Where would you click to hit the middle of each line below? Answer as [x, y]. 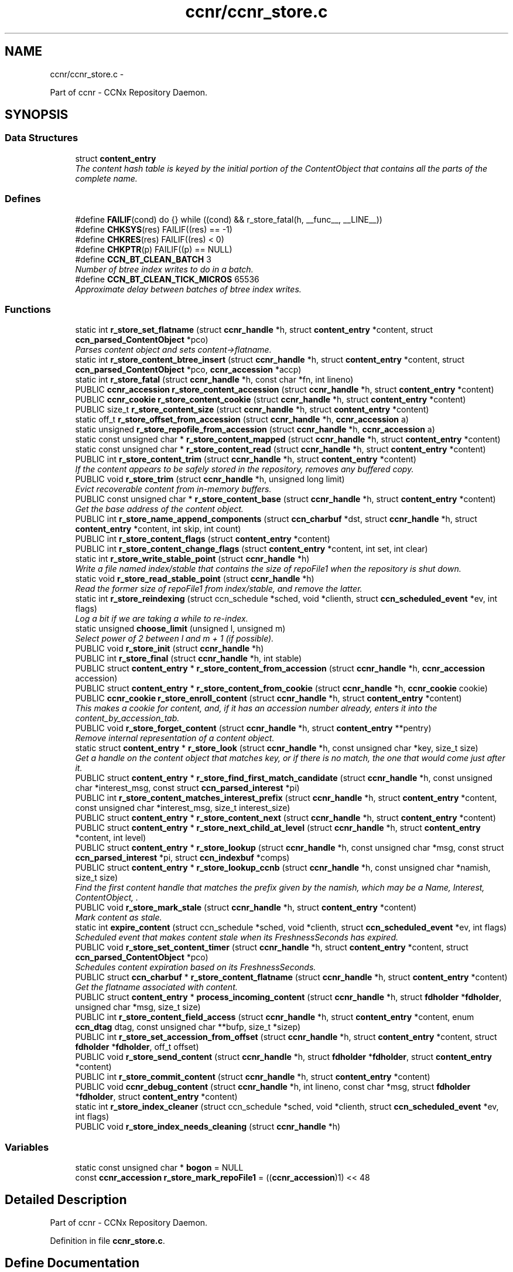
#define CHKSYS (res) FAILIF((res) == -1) [154, 229]
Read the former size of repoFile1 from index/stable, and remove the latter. [219, 589]
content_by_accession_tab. [127, 718]
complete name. [106, 178]
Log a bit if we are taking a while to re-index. [162, 619]
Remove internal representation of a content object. [175, 738]
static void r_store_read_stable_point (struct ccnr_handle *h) [195, 579]
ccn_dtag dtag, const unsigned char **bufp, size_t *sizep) [188, 1027]
